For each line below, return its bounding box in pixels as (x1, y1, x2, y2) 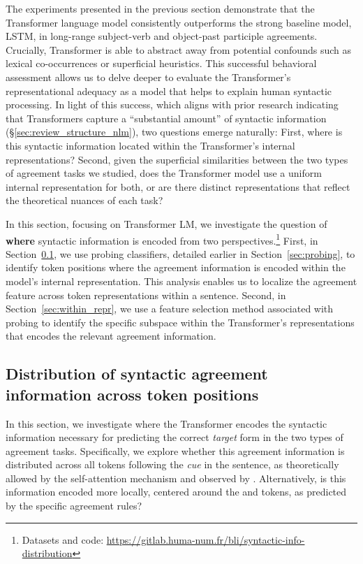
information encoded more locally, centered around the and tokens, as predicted (6, 484, 347, 499)
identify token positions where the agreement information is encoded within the (6, 260, 346, 275)
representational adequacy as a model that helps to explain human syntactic (6, 83, 332, 98)
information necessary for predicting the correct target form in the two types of (6, 430, 343, 444)
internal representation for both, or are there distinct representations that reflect (6, 179, 350, 194)
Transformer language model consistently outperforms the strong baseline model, (6, 15, 352, 29)
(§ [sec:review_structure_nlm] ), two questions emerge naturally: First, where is (6, 124, 343, 139)
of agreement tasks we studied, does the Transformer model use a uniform (6, 166, 322, 180)
